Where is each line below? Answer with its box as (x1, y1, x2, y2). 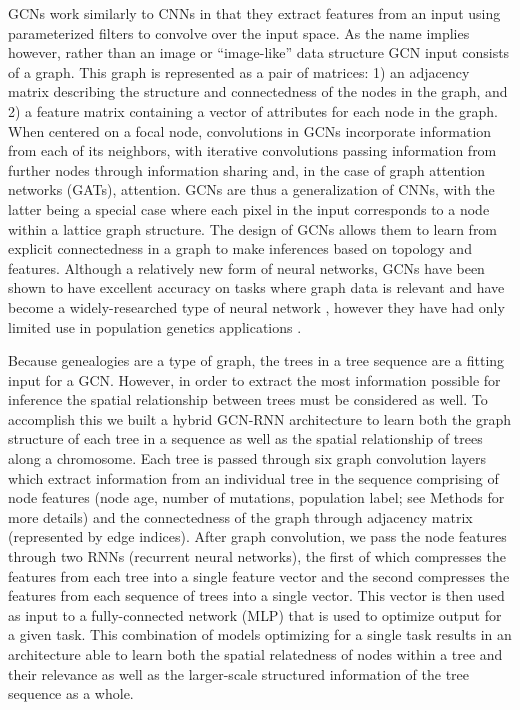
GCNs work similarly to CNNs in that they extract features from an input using (8, 3, 501, 23)
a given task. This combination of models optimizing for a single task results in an (8, 624, 512, 645)
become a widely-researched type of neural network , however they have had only (8, 296, 505, 317)
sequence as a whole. (8, 683, 134, 704)
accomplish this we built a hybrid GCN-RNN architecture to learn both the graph (8, 408, 512, 429)
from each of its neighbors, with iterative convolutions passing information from (8, 140, 497, 161)
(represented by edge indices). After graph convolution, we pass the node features (8, 526, 507, 547)
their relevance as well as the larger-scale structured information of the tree (8, 663, 470, 684)
